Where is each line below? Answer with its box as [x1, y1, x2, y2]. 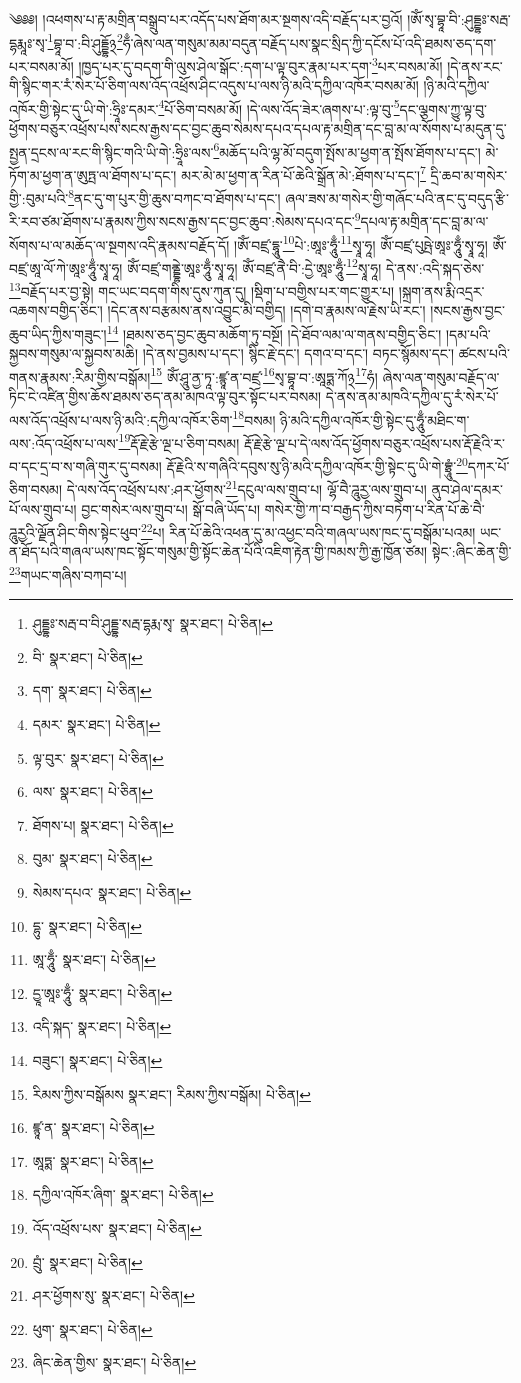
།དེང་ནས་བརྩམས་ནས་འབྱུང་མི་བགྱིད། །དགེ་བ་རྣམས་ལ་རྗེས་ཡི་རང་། [107, 300, 426, 321]
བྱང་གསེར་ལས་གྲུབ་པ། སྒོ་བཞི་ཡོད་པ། [81, 498, 260, 519]
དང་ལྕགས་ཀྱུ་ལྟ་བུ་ [399, 98, 487, 119]
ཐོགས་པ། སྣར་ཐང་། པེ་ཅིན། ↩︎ [32, 814, 174, 835]
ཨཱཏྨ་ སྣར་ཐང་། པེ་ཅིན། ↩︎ [32, 1150, 154, 1171]
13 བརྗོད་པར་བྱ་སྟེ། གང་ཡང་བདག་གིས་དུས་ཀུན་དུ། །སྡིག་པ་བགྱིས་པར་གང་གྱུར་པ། [9, 278, 395, 301]
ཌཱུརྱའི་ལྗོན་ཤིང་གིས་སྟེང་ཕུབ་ [9, 521, 141, 542]
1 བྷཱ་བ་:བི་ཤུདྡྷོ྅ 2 [47, 29, 123, 53]
